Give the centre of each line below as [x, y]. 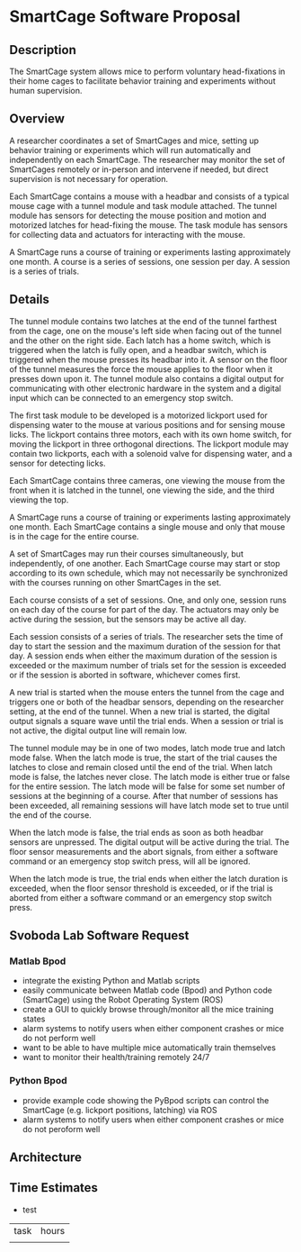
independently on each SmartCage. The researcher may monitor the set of [147, 159]
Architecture [46, 1157]
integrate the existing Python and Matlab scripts [111, 981]
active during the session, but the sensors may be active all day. [128, 619]
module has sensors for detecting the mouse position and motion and [138, 215]
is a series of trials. [44, 271]
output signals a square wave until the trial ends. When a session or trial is [146, 721]
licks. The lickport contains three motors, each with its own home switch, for [150, 434]
